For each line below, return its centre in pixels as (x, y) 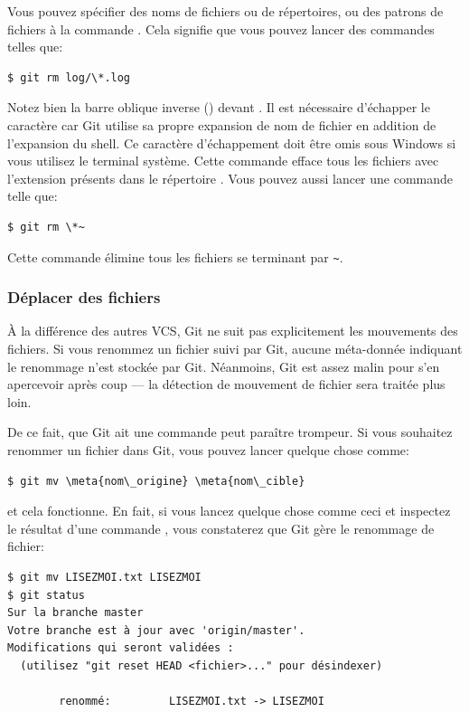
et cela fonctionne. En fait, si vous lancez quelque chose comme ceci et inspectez (229, 511)
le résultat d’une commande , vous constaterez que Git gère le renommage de (221, 528)
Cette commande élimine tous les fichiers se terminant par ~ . (175, 256)
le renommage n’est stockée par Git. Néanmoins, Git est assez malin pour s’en (224, 366)
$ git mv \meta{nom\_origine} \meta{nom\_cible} (156, 481)
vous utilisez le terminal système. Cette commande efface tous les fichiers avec (223, 161)
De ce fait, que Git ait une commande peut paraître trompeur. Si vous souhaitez (230, 432)
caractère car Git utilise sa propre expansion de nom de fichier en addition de (222, 124)
